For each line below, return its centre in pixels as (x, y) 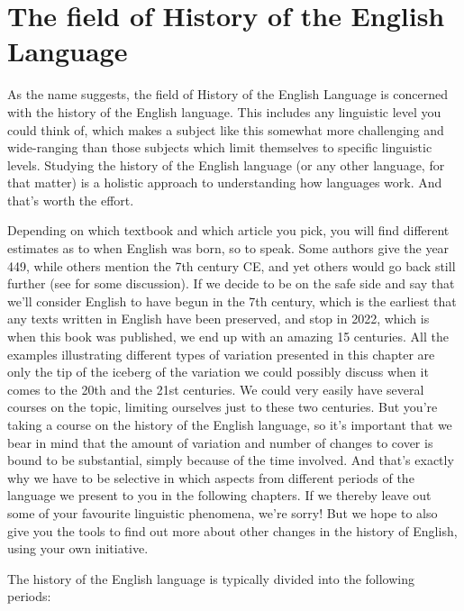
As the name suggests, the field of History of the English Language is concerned (228, 94)
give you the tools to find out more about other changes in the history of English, (232, 530)
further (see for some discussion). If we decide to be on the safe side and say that (231, 283)
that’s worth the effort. (71, 200)
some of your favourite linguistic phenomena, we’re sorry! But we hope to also (223, 512)
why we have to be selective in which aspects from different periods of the (211, 477)
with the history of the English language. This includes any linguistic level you (224, 111)
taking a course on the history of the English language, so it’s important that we (230, 424)
